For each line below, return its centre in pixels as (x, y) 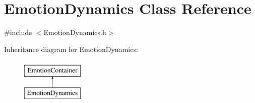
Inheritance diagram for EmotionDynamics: (71, 49)
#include (18, 32)
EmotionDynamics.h (75, 32)
